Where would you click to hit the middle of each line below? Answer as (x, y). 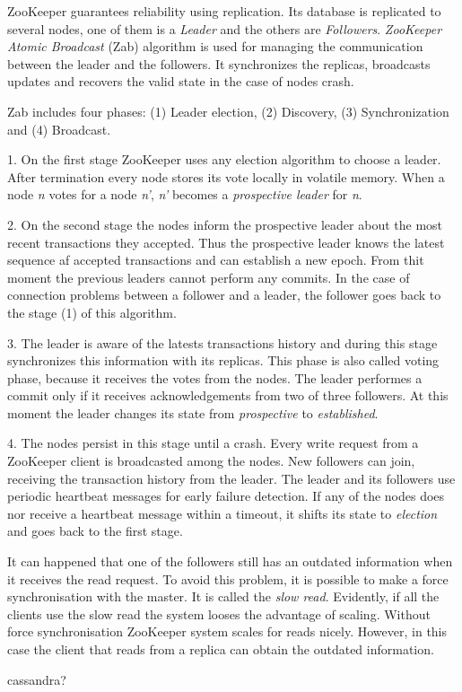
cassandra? (37, 679)
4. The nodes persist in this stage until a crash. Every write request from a (213, 443)
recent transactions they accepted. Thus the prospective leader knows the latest (226, 242)
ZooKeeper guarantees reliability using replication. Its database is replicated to (224, 11)
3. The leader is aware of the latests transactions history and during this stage (222, 342)
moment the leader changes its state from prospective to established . (193, 412)
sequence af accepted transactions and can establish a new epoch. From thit (216, 260)
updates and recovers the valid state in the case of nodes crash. (181, 81)
